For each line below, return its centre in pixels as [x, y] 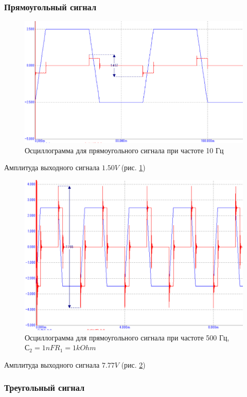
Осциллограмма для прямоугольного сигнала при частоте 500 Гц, [127, 337]
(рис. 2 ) [133, 364]
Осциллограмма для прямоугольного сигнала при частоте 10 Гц [124, 150]
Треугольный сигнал [45, 387]
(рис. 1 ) [133, 167]
